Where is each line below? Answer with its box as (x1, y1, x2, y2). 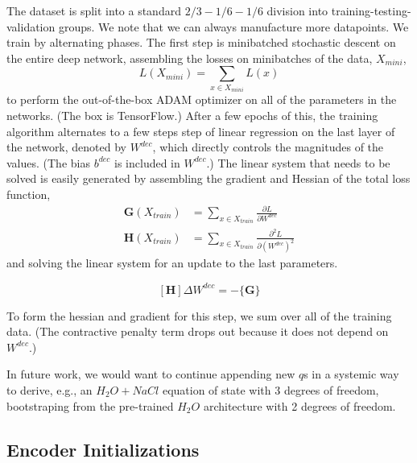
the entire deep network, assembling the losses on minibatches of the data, (6, 49, 373, 66)
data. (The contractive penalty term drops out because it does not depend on (6, 323, 389, 340)
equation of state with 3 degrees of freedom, (162, 381, 379, 398)
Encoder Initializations (6, 436, 200, 461)
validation (6, 18, 56, 35)
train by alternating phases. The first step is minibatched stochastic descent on (6, 34, 396, 51)
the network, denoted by (6, 138, 126, 155)
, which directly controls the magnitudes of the (152, 138, 384, 155)
